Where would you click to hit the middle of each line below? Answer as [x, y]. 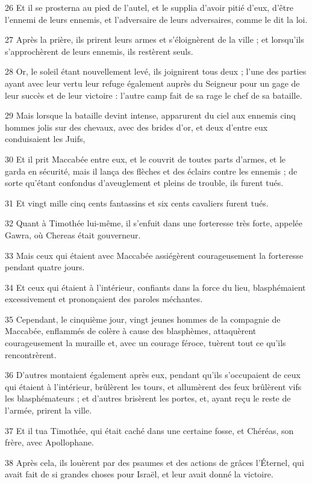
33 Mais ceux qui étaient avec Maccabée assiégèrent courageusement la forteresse [154, 255]
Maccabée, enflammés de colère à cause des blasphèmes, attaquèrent [131, 331]
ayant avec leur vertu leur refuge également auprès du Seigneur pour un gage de [152, 83]
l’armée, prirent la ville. [48, 410]
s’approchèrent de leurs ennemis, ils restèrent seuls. [99, 51]
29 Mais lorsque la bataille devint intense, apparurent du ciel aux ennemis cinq [150, 115]
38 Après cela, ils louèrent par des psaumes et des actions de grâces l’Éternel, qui [154, 462]
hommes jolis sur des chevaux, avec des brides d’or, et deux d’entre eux [136, 127]
